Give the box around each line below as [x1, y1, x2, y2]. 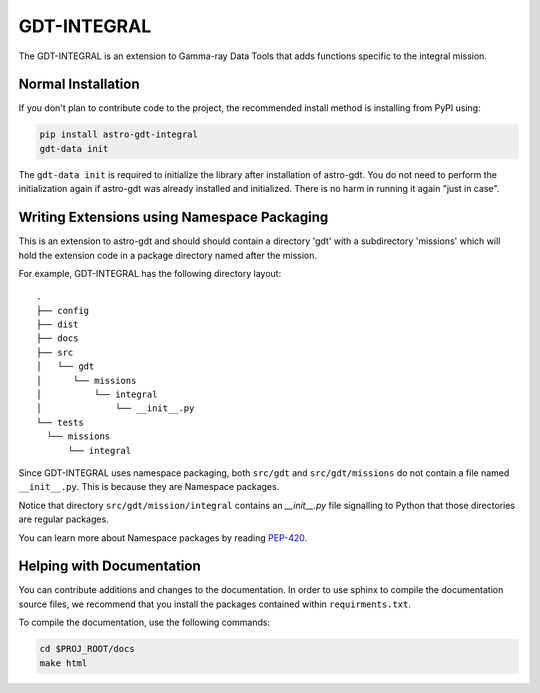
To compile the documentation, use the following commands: [18, 616, 270, 629]
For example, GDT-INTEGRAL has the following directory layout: [18, 267, 282, 279]
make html [39, 657, 88, 669]
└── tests [36, 416, 84, 428]
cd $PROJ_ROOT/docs [39, 643, 135, 655]
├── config [36, 305, 90, 316]
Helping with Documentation [18, 558, 202, 575]
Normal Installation [18, 76, 140, 93]
